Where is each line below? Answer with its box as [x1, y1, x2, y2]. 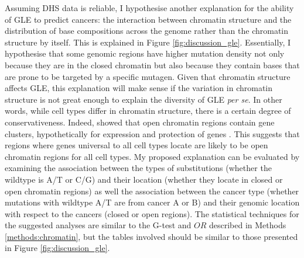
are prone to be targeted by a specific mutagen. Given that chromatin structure [5, 70, 291, 82]
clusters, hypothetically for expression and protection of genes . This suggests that [5, 127, 300, 140]
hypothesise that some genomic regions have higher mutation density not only [5, 47, 285, 60]
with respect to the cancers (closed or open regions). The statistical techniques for [5, 207, 299, 219]
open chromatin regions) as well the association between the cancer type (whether [5, 184, 299, 197]
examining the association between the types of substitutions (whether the [5, 162, 272, 174]
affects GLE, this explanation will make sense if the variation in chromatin [5, 82, 273, 94]
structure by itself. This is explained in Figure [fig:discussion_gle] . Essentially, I [5, 36, 291, 48]
